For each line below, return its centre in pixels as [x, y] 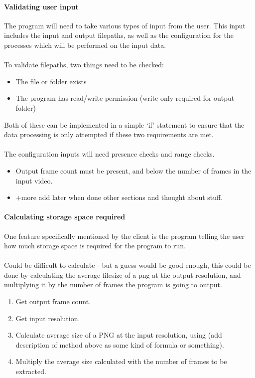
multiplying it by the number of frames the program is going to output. [113, 284]
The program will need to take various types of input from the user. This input [125, 25]
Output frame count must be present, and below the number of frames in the [133, 170]
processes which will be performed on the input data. [85, 45]
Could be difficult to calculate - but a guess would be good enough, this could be [127, 265]
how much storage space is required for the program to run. [95, 246]
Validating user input [41, 6]
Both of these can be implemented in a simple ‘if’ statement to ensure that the [124, 124]
